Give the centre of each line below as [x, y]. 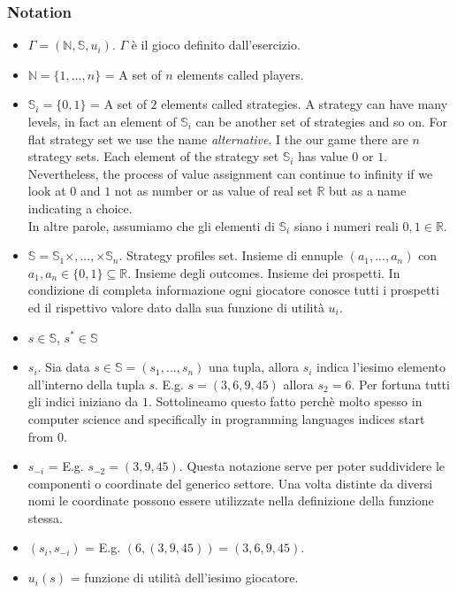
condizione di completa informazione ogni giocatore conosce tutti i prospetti [233, 290]
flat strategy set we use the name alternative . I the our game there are [218, 139]
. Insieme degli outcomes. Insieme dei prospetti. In [264, 272]
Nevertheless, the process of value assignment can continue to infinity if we [230, 173]
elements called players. [240, 74]
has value [323, 156]
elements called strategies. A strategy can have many [305, 104]
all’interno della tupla [86, 384]
